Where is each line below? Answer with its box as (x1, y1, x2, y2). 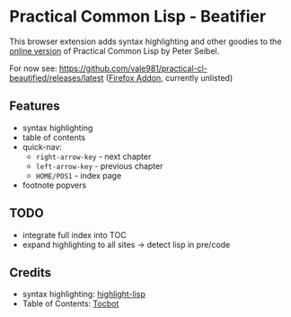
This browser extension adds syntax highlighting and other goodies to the (9, 36, 282, 47)
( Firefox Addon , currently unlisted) (105, 72, 234, 83)
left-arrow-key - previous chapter (35, 160, 163, 172)
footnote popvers (22, 180, 87, 190)
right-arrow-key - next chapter (35, 151, 152, 162)
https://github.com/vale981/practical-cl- (58, 63, 208, 74)
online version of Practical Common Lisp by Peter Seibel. (9, 45, 220, 56)
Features (9, 99, 60, 114)
